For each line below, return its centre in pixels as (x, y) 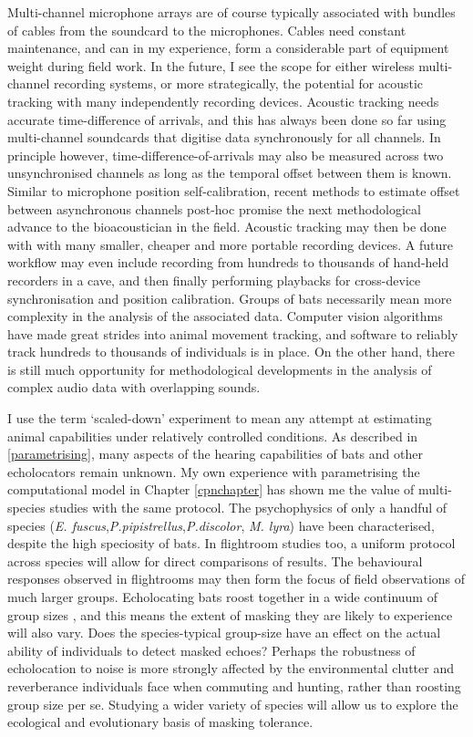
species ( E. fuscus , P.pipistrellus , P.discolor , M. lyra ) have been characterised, (221, 525)
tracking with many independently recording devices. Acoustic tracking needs (223, 101)
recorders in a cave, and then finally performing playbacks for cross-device (214, 280)
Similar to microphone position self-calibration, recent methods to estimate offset (234, 190)
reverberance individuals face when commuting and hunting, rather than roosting (234, 685)
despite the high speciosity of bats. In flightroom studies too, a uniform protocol (231, 543)
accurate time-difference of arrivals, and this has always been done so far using (227, 119)
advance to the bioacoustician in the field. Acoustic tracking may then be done (227, 227)
